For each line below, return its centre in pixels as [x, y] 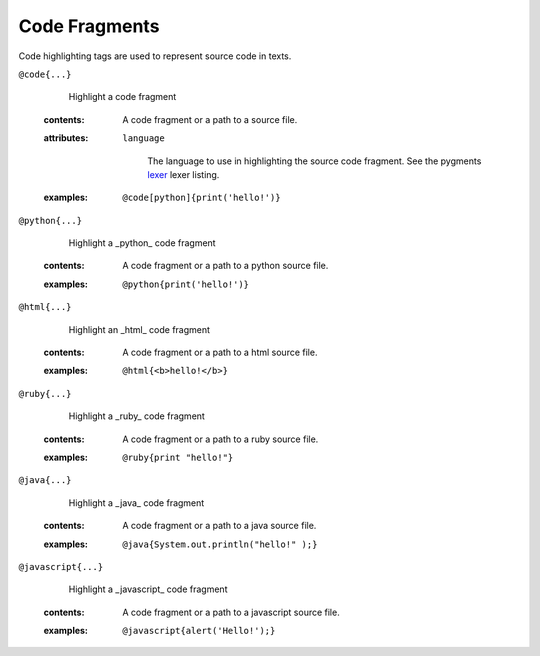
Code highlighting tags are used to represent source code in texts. [155, 56]
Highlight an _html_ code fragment [139, 329]
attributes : [66, 138]
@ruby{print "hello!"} [178, 457]
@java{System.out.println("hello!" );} [220, 544]
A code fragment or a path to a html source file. [220, 352]
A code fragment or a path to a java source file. [219, 526]
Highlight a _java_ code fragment [136, 502]
